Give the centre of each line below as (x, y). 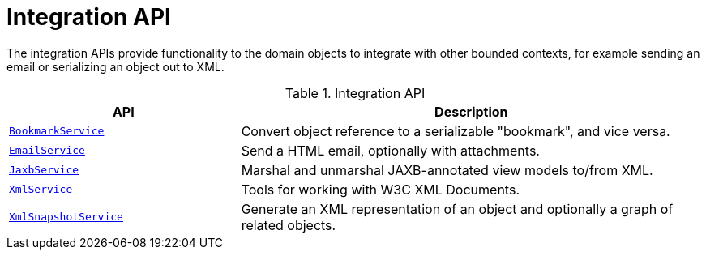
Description (471, 111)
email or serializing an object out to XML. (116, 66)
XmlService (41, 190)
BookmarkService (57, 131)
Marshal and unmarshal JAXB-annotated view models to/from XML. (447, 170)
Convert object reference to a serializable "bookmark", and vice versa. (456, 131)
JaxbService (44, 170)
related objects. (289, 225)
